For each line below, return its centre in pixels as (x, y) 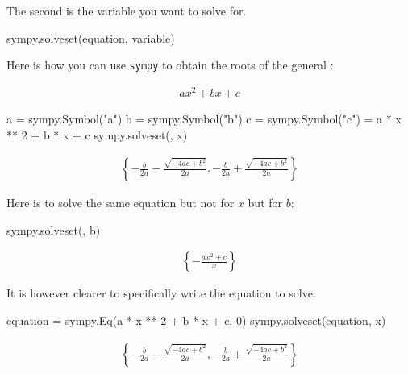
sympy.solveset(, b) (54, 229)
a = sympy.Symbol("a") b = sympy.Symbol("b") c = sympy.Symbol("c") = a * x (204, 118)
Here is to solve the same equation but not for (121, 203)
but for (265, 203)
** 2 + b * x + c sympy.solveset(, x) (97, 134)
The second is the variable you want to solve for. (127, 10)
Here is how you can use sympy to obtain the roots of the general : (170, 65)
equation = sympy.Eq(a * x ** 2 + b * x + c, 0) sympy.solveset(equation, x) (196, 320)
